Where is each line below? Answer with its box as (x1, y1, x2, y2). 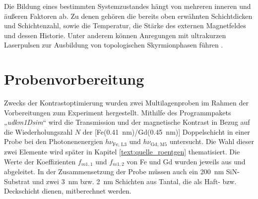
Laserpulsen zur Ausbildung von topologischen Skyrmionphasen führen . (4, 40, 223, 50)
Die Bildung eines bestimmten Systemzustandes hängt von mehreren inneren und (4, 1, 251, 11)
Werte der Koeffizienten (4, 156, 76, 166)
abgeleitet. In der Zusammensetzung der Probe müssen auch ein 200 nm (4, 166, 224, 176)
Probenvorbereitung (4, 69, 144, 89)
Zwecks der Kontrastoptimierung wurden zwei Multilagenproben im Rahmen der (4, 98, 249, 108)
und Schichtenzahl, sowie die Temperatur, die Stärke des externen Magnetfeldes (4, 20, 246, 31)
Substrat (4, 176, 30, 186)
